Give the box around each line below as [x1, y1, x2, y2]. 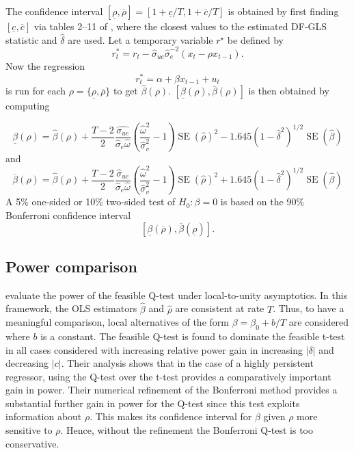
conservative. [5, 436, 59, 450]
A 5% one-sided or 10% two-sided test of [5, 194, 176, 209]
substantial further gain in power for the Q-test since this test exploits [5, 396, 300, 410]
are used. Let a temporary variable [68, 32, 213, 47]
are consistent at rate [175, 301, 264, 315]
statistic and [5, 32, 57, 47]
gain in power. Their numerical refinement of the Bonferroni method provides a [5, 383, 338, 397]
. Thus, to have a [273, 301, 344, 315]
